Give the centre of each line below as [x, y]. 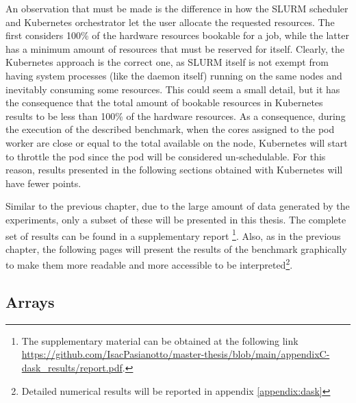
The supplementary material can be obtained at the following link [160, 340]
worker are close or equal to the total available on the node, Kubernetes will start [177, 142]
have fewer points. [43, 183]
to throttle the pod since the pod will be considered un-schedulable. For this [166, 156]
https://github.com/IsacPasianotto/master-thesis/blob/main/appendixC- [176, 354]
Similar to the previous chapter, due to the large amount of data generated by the [178, 206]
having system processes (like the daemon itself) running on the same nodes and [174, 75]
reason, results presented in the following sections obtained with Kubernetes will [174, 170]
